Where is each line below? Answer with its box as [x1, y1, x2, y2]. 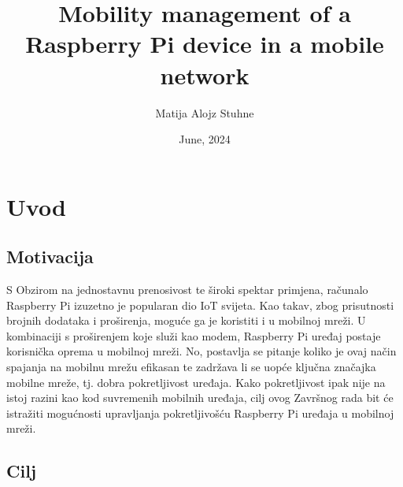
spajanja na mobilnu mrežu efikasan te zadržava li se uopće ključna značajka [6, 359, 376, 375]
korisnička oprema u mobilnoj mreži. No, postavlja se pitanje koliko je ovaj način [6, 343, 397, 359]
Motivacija [6, 244, 94, 269]
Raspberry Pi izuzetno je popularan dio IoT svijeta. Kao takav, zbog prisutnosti [6, 296, 394, 313]
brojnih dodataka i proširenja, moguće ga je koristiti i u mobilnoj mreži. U [6, 312, 366, 329]
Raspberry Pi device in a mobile [25, 28, 384, 60]
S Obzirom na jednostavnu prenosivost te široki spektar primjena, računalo [6, 281, 368, 298]
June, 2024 [179, 131, 231, 147]
